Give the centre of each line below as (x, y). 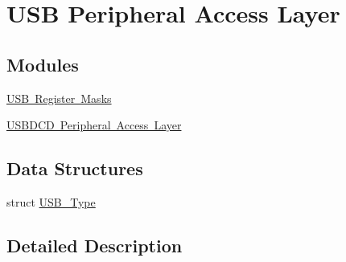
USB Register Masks (59, 98)
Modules (43, 64)
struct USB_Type (51, 201)
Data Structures (75, 168)
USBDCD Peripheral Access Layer (94, 125)
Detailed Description (95, 245)
